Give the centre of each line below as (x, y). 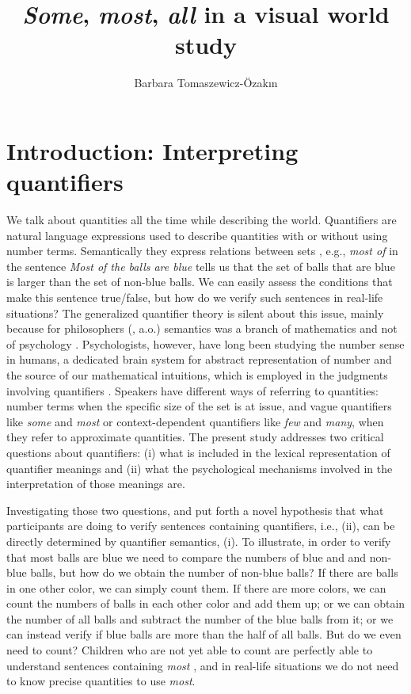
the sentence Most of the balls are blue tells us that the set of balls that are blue (201, 266)
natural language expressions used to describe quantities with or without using (197, 235)
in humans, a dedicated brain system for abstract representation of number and (199, 359)
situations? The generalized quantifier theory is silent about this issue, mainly (195, 313)
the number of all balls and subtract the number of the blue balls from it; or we (200, 618)
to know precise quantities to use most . (101, 681)
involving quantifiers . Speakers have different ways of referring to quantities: (192, 390)
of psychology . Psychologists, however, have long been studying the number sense (205, 343)
